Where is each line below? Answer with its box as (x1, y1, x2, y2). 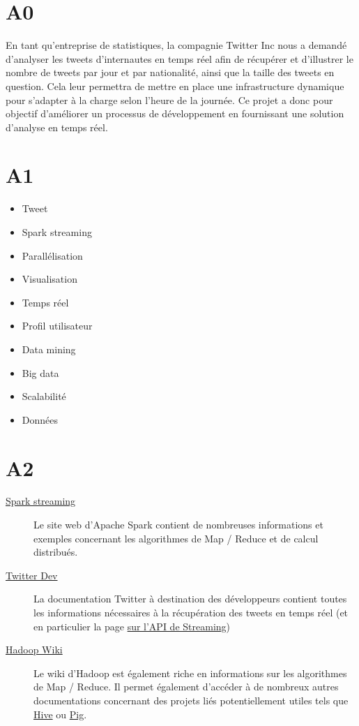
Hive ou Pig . (33, 706, 87, 721)
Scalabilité (22, 389, 66, 403)
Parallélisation (22, 248, 83, 262)
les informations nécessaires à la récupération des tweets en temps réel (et (33, 605, 349, 620)
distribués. (33, 544, 78, 559)
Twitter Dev (6, 568, 58, 582)
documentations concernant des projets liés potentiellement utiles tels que (33, 693, 349, 707)
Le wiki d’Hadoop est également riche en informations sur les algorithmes (33, 665, 347, 680)
